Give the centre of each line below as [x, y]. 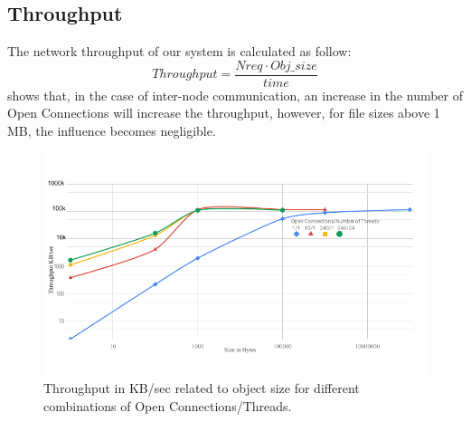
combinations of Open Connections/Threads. [168, 405]
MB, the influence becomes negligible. [112, 131]
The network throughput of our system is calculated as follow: [179, 51]
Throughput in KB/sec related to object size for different [202, 388]
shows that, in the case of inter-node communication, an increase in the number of [235, 95]
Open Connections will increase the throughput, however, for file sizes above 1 [224, 113]
